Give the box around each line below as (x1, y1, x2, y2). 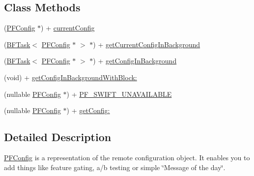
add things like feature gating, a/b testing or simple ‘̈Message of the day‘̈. (4, 162, 226, 172)
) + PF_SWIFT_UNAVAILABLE (66, 88, 172, 99)
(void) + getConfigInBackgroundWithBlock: (4, 72, 137, 82)
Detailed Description (4, 129, 112, 145)
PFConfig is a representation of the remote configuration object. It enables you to (4, 152, 250, 162)
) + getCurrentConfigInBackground (93, 39, 200, 49)
